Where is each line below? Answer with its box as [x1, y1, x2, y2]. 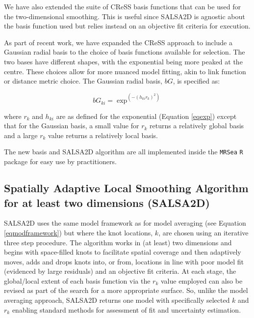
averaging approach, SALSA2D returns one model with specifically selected [4, 295, 230, 305]
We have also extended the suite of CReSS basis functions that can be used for [4, 1, 241, 11]
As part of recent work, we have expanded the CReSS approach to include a [4, 37, 232, 47]
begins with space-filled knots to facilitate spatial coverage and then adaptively [4, 247, 241, 257]
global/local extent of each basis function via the [4, 275, 151, 286]
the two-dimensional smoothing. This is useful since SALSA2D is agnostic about [4, 11, 245, 21]
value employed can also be [160, 275, 243, 286]
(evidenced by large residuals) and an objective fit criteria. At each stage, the [4, 266, 236, 276]
